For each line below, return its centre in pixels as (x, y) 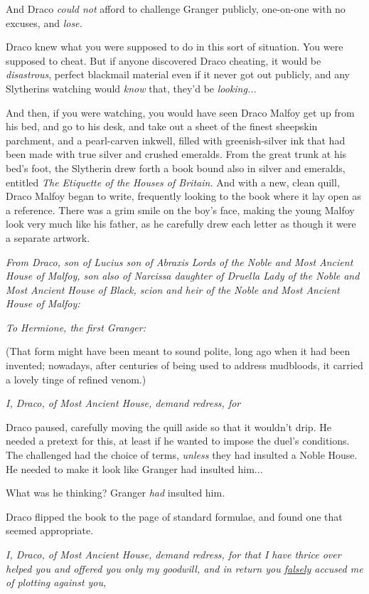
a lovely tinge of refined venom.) (76, 379)
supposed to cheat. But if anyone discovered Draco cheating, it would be (164, 60)
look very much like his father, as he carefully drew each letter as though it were (181, 224)
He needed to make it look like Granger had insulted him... (134, 468)
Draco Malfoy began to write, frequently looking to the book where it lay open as (183, 196)
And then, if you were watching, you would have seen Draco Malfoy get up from (180, 112)
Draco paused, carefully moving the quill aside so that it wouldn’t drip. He (169, 426)
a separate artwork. (48, 237)
